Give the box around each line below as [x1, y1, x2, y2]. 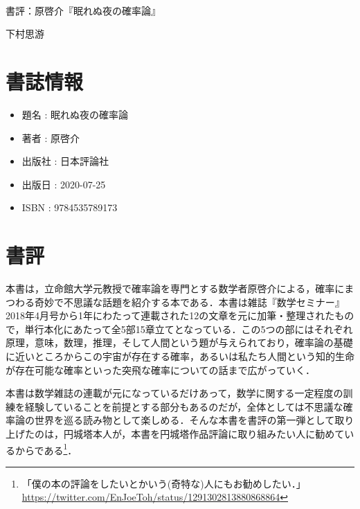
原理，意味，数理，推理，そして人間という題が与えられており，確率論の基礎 [6, 335, 353, 350]
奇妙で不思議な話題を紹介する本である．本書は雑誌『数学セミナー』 [34, 294, 345, 309]
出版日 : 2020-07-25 [21, 177, 106, 191]
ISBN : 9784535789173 [21, 200, 118, 215]
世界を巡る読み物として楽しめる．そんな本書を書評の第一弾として [34, 413, 335, 427]
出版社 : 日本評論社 [21, 154, 109, 168]
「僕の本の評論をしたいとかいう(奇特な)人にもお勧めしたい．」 [21, 476, 306, 490]
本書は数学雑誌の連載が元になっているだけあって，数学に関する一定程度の [6, 386, 343, 400]
